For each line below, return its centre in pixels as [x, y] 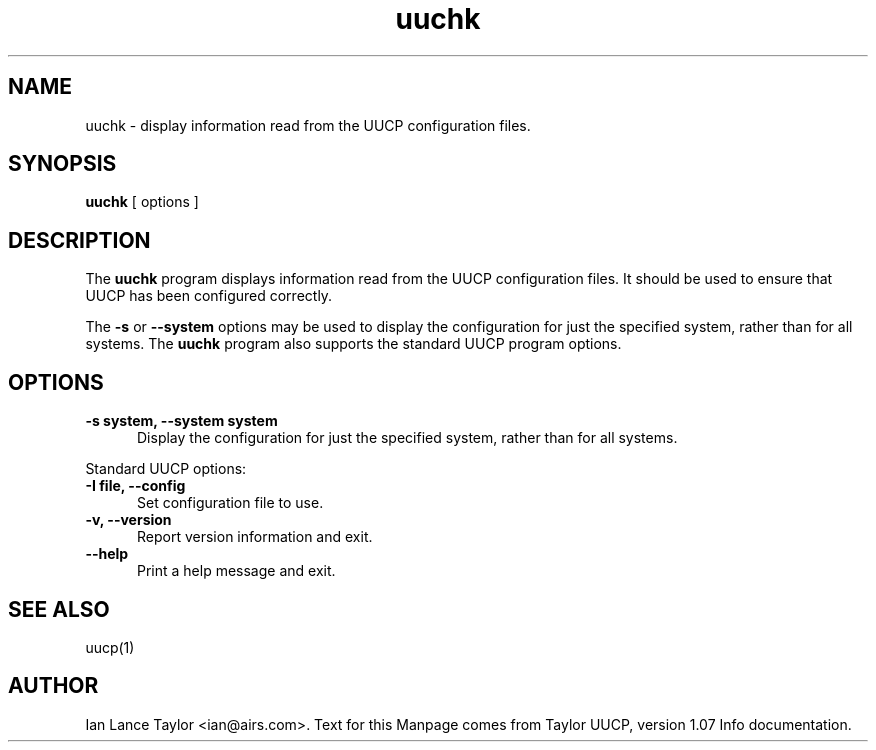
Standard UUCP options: [166, 469]
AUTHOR [53, 686]
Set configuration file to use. [230, 503]
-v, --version [128, 520]
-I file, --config [135, 486]
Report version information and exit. [255, 537]
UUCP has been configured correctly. [209, 296]
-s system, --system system [181, 421]
